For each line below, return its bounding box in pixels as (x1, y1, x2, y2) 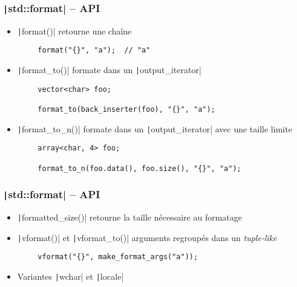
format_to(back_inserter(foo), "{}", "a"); (38, 105, 215, 114)
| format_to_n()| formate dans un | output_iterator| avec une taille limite (17, 122, 292, 135)
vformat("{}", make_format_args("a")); (38, 253, 198, 262)
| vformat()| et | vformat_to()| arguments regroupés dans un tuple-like (17, 231, 277, 243)
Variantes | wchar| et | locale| (17, 270, 124, 283)
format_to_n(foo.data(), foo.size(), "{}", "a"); (38, 164, 241, 173)
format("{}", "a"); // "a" (38, 46, 151, 55)
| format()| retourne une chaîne (17, 24, 132, 37)
